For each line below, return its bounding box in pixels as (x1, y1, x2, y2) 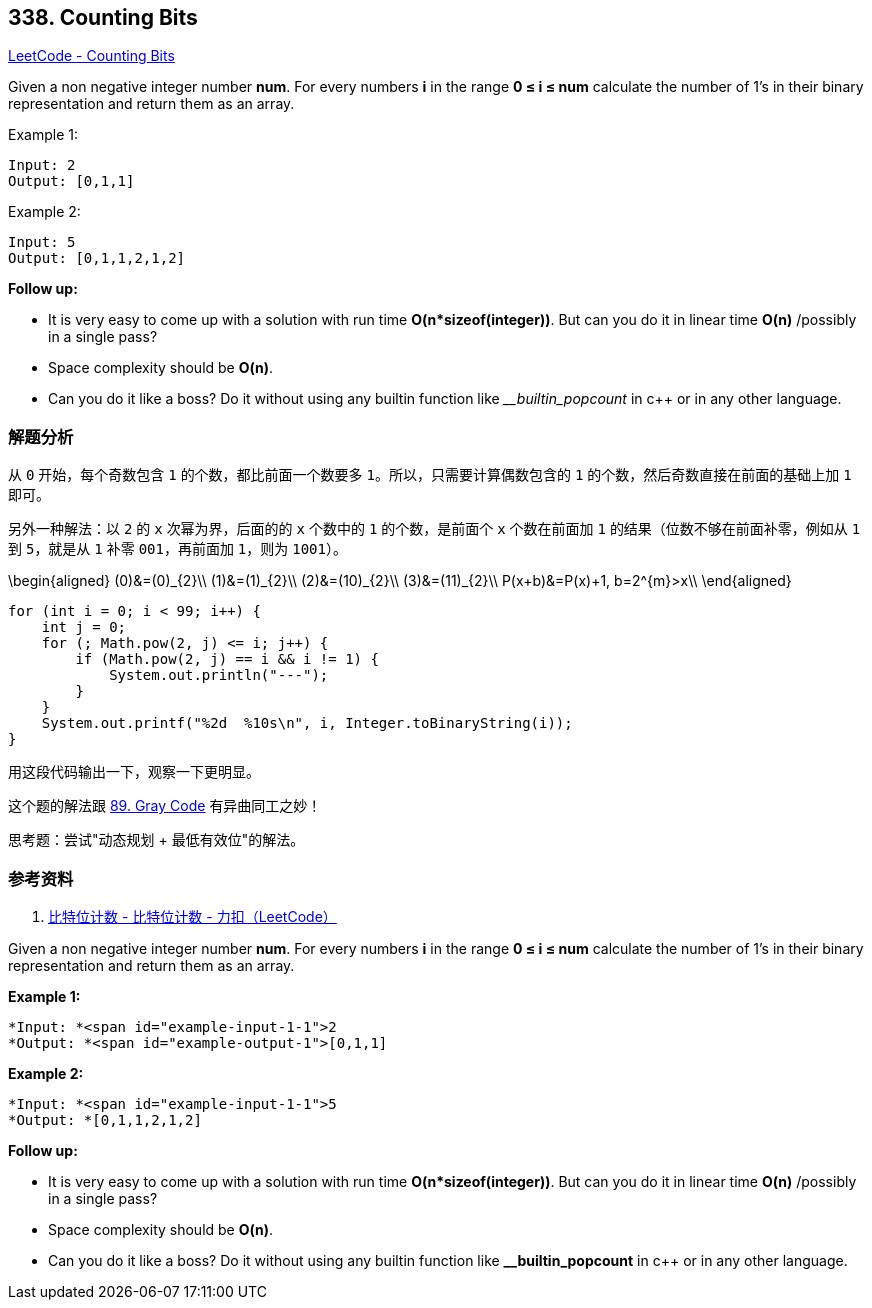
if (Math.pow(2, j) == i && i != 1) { (75, 651, 379, 668)
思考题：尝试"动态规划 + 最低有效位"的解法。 (8, 831, 305, 849)
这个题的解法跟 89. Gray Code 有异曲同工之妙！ (8, 797, 322, 815)
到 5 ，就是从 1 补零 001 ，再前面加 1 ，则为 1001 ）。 (8, 540, 347, 558)
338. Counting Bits (8, 5, 198, 30)
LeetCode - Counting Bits (8, 47, 175, 65)
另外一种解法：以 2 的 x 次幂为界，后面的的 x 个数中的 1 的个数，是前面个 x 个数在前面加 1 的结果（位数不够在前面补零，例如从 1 (8, 520, 861, 538)
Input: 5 (8, 234, 76, 251)
